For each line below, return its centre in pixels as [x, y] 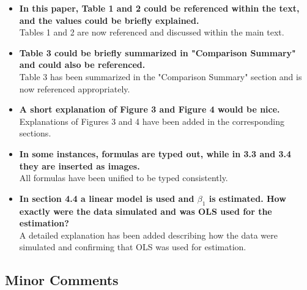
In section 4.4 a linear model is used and [107, 198]
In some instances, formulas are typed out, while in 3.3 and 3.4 [155, 153]
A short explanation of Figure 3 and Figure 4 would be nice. [150, 109]
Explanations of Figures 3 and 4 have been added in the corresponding [152, 121]
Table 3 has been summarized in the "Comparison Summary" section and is [161, 76]
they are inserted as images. [80, 165]
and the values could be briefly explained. [109, 20]
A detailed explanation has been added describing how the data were [148, 235]
